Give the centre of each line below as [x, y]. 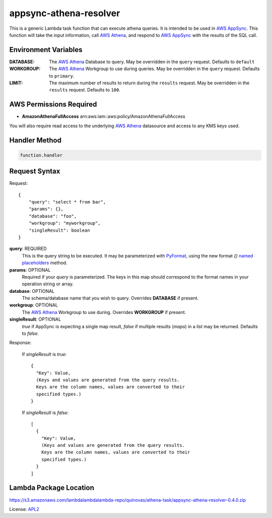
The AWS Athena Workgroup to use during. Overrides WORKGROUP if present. [104, 312]
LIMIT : [16, 83]
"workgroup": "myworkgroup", [64, 223]
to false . [30, 334]
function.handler [41, 155]
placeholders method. [45, 263]
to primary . [62, 76]
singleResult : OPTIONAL [35, 319]
